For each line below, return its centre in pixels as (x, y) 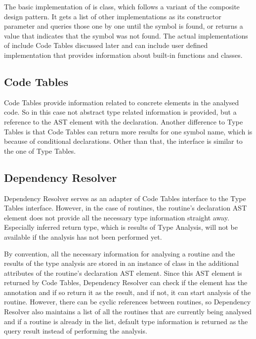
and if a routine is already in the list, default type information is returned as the (126, 321)
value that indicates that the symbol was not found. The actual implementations (126, 35)
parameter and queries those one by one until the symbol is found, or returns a (124, 26)
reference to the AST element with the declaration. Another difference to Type (124, 121)
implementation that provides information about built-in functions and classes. (123, 55)
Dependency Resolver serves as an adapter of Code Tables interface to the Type (125, 198)
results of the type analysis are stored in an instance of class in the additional (122, 263)
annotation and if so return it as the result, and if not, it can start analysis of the (128, 292)
